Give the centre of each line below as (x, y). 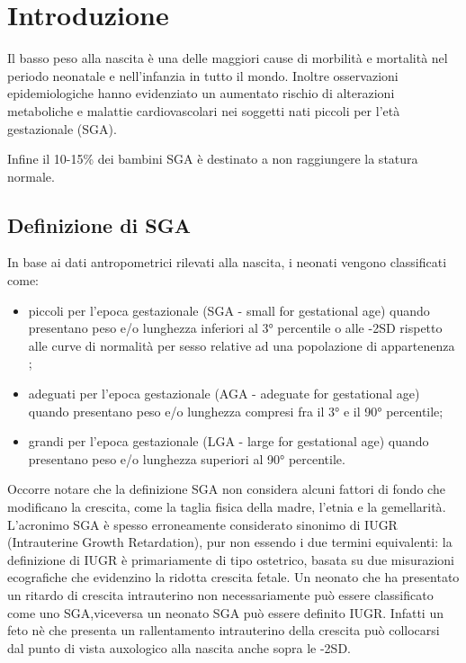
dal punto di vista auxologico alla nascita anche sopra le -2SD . (179, 647)
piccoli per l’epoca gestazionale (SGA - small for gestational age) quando (229, 310)
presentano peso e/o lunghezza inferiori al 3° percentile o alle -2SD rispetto (235, 328)
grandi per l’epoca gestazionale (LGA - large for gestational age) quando (229, 441)
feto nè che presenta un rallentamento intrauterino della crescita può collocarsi (224, 630)
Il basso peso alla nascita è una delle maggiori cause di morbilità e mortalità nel (228, 58)
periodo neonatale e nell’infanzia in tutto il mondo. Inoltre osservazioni (203, 75)
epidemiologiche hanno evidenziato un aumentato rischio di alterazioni (201, 93)
